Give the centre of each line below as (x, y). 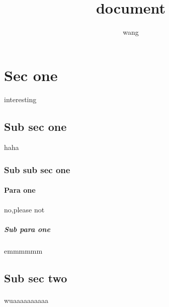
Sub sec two (36, 278)
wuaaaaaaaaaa (26, 300)
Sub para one (27, 229)
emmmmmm (23, 250)
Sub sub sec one (37, 169)
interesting (20, 99)
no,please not (24, 209)
